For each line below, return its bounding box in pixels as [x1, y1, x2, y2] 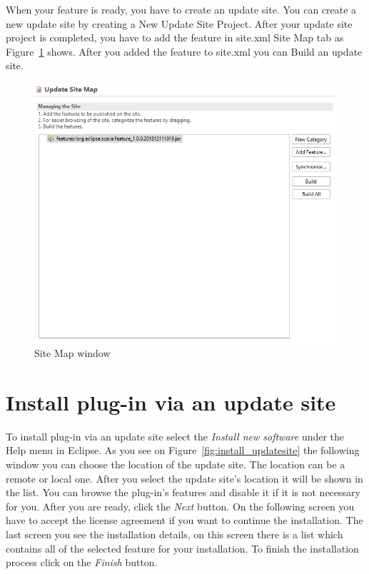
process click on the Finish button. [6, 555, 158, 570]
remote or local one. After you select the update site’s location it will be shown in [6, 470, 363, 485]
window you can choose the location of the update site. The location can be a [6, 457, 345, 472]
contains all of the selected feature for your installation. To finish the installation [6, 540, 359, 555]
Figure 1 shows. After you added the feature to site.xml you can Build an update [6, 44, 363, 59]
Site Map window [34, 346, 111, 361]
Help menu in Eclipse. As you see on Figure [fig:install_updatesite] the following [6, 443, 360, 458]
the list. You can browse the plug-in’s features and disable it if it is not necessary [6, 485, 360, 500]
